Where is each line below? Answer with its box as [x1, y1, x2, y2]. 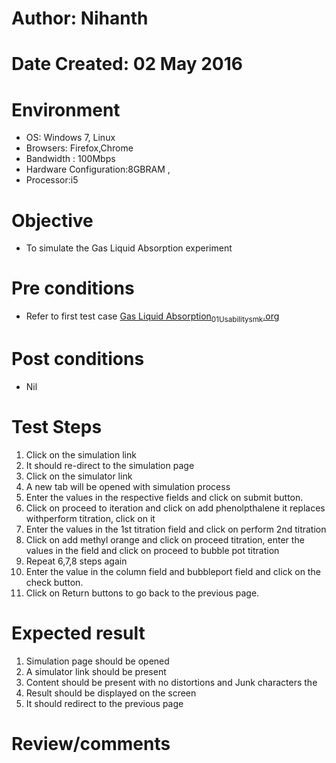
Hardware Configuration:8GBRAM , [25, 163, 171, 176]
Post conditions [11, 348, 145, 371]
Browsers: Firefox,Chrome [25, 142, 134, 154]
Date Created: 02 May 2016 [11, 53, 243, 76]
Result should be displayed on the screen [25, 687, 197, 699]
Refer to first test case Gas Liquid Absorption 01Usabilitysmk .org [25, 310, 280, 324]
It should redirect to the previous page [25, 697, 184, 709]
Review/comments [11, 732, 171, 755]
